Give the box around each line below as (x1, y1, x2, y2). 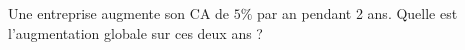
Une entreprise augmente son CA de (8, 3, 230, 23)
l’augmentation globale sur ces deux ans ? (8, 22, 263, 43)
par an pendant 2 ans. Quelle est (257, 3, 458, 23)
